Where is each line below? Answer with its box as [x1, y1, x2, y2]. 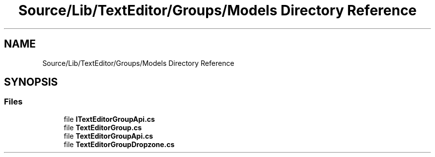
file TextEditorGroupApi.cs [64, 131, 153, 140]
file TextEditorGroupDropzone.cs [64, 140, 175, 149]
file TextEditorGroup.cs [64, 123, 142, 132]
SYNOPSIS [4, 76, 58, 89]
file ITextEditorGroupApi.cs [64, 114, 155, 123]
